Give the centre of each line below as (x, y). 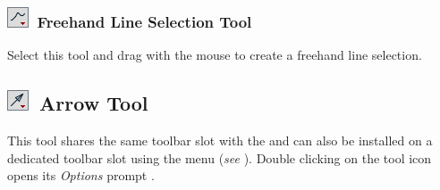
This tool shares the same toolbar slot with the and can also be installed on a (220, 140)
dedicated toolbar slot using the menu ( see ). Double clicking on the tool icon (220, 157)
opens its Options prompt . (81, 175)
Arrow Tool (94, 103)
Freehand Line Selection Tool (144, 21)
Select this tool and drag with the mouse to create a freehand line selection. (215, 55)
